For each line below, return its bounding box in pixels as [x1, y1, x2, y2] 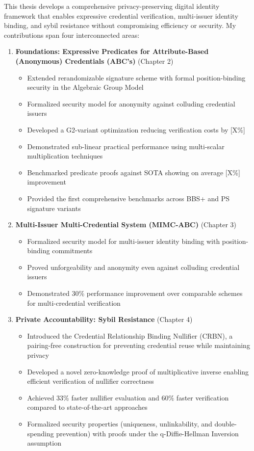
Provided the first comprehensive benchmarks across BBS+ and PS [27, 193, 230, 203]
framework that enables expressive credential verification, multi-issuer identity [4, 10, 238, 21]
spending [27, 428, 54, 438]
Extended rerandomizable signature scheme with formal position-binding [27, 72, 246, 82]
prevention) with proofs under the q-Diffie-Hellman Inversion [56, 428, 239, 438]
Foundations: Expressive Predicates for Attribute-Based [15, 46, 209, 56]
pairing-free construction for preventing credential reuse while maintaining [27, 340, 250, 350]
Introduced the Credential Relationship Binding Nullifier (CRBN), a [27, 330, 233, 341]
